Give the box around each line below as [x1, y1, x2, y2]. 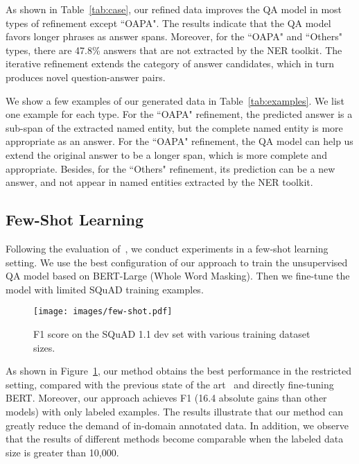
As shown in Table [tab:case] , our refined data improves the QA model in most [6, 2, 342, 16]
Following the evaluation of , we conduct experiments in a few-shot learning [6, 241, 329, 255]
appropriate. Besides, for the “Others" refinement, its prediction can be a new [6, 161, 335, 175]
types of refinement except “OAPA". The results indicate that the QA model [6, 15, 331, 30]
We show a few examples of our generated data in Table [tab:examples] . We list [6, 93, 344, 108]
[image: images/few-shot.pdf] [33, 307, 173, 317]
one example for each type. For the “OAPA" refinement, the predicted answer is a [6, 107, 353, 121]
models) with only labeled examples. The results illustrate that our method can [6, 404, 344, 418]
